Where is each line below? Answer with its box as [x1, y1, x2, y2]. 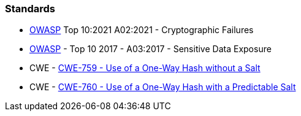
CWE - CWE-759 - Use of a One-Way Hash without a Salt [29, 63, 261, 74]
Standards [5, 2, 56, 15]
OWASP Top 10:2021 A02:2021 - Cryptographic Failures [29, 25, 254, 36]
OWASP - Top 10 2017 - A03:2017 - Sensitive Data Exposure [29, 44, 272, 55]
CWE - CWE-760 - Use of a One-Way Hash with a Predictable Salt [29, 82, 296, 93]
